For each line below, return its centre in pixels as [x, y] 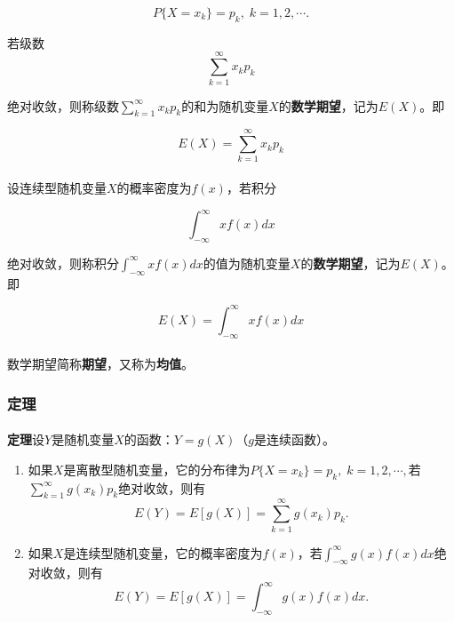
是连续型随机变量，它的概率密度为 [163, 552]
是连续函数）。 [294, 439]
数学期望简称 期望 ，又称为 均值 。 [100, 364]
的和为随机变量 [225, 105]
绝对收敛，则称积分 [63, 263]
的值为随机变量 [247, 263]
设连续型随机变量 [57, 188]
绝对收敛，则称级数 [63, 105]
